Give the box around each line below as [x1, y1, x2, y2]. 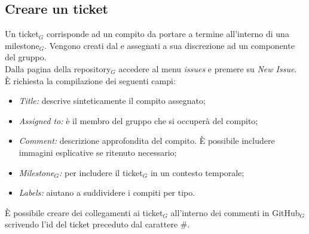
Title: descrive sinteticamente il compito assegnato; [19, 94, 206, 107]
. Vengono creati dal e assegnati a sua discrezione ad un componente [44, 39, 295, 51]
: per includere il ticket [59, 166, 143, 178]
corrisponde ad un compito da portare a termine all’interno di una [46, 27, 289, 40]
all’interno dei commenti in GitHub [170, 206, 300, 218]
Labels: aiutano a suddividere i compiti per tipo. [19, 186, 195, 199]
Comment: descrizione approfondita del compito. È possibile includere [19, 134, 275, 147]
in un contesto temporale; [150, 166, 244, 178]
